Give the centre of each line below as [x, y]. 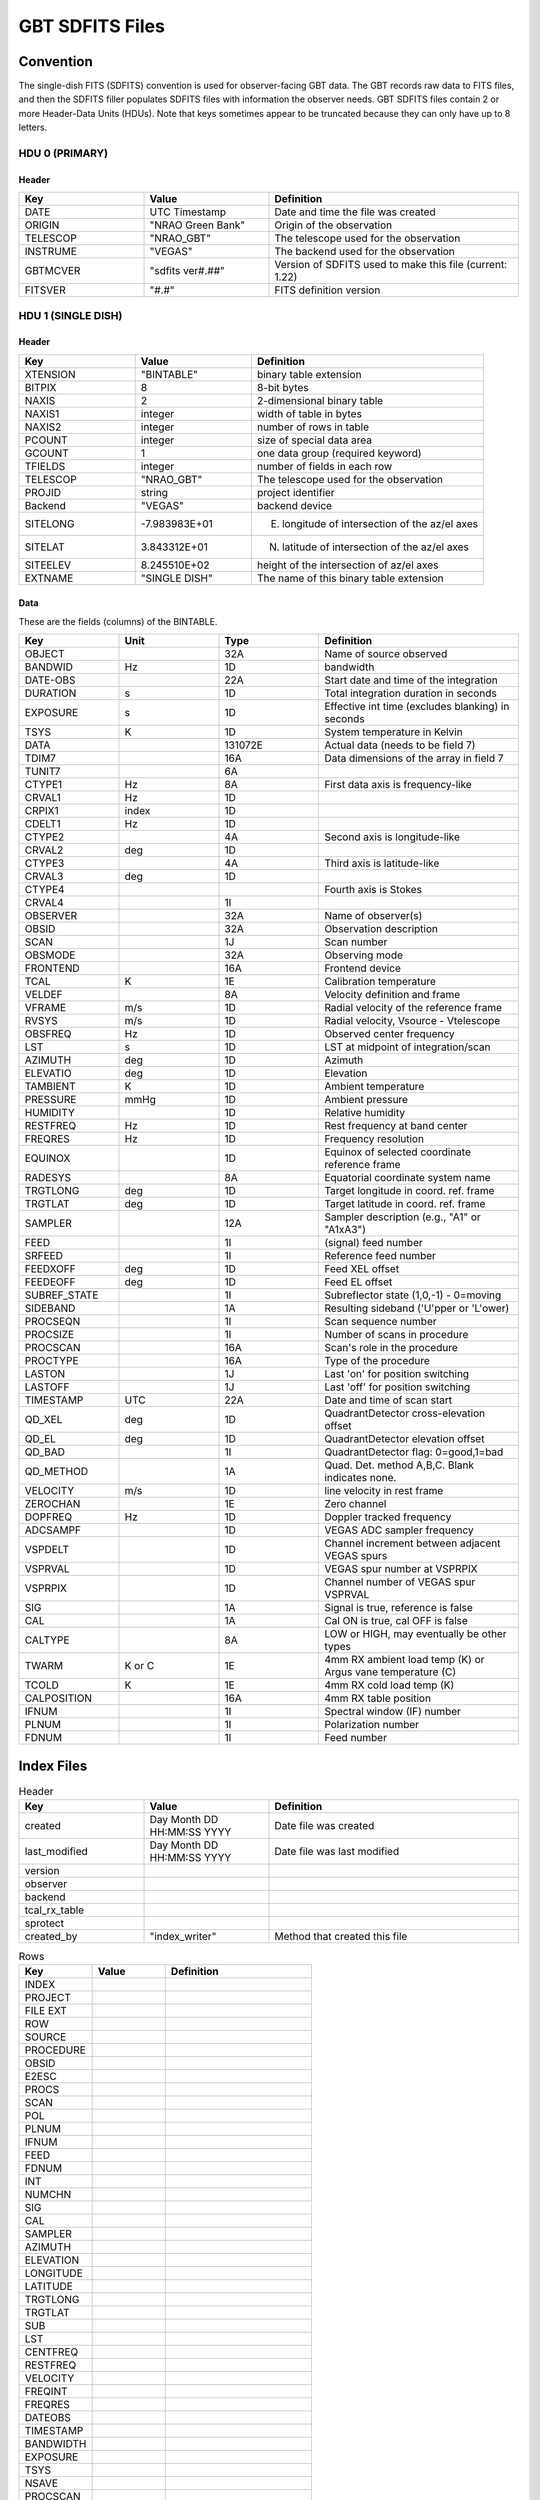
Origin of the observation [333, 225]
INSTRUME [50, 252]
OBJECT [44, 654]
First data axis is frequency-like [398, 785]
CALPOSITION [58, 1698]
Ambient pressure [366, 1100]
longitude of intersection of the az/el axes [380, 523]
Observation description [381, 929]
